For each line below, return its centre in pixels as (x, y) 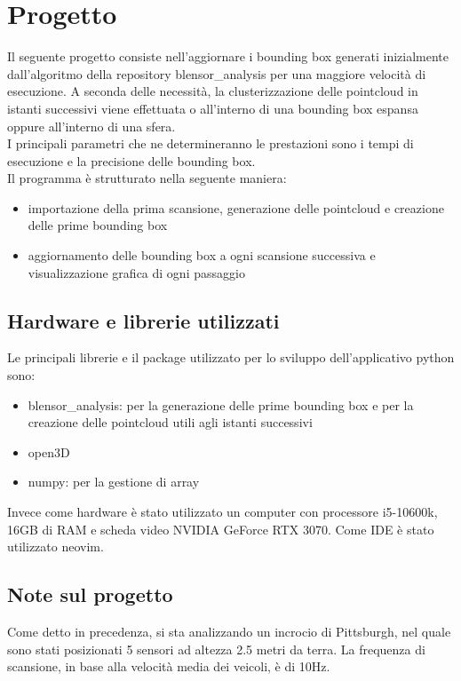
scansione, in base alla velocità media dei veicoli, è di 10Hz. (169, 666)
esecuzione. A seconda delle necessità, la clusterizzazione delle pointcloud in (213, 91)
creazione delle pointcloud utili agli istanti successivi (170, 422)
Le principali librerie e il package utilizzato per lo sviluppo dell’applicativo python (231, 357)
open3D (49, 451)
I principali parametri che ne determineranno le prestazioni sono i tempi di (211, 143)
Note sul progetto (90, 594)
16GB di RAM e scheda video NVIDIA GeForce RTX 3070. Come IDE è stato (221, 529)
